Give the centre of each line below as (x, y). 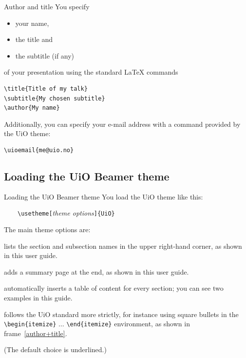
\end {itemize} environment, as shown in (128, 324)
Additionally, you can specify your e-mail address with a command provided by (122, 124)
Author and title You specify (47, 6)
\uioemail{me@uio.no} (39, 150)
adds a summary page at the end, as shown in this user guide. (96, 271)
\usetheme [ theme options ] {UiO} (66, 213)
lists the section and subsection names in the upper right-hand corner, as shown (123, 246)
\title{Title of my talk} (46, 89)
